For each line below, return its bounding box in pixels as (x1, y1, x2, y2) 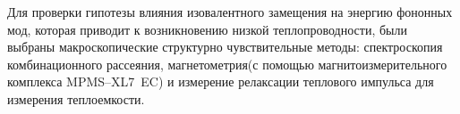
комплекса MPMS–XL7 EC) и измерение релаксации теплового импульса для (7, 72, 434, 91)
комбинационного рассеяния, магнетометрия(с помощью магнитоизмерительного (7, 54, 447, 73)
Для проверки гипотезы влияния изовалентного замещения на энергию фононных (7, 3, 453, 20)
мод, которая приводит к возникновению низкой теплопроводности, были (7, 20, 407, 38)
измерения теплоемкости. (7, 89, 145, 108)
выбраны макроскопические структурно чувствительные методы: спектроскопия (7, 37, 443, 56)
